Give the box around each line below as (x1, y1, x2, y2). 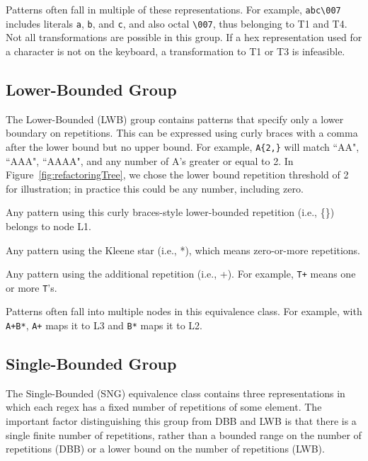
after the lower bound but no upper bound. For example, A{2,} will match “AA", (6, 139, 360, 154)
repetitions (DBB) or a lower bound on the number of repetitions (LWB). (6, 441, 325, 456)
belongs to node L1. (6, 218, 91, 233)
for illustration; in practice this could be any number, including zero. (6, 181, 304, 195)
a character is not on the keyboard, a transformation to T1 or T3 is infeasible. (6, 43, 345, 58)
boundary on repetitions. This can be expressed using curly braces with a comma (6, 125, 358, 140)
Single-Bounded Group (6, 353, 177, 375)
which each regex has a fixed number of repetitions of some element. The (6, 399, 322, 414)
